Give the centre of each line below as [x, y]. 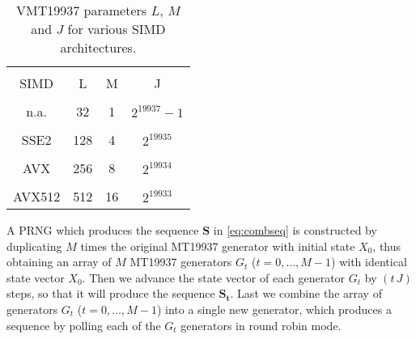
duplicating [34, 246]
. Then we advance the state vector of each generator [214, 277]
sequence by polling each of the [84, 325]
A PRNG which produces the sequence [103, 230]
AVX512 [37, 196]
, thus [387, 246]
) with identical [369, 262]
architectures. [98, 47]
